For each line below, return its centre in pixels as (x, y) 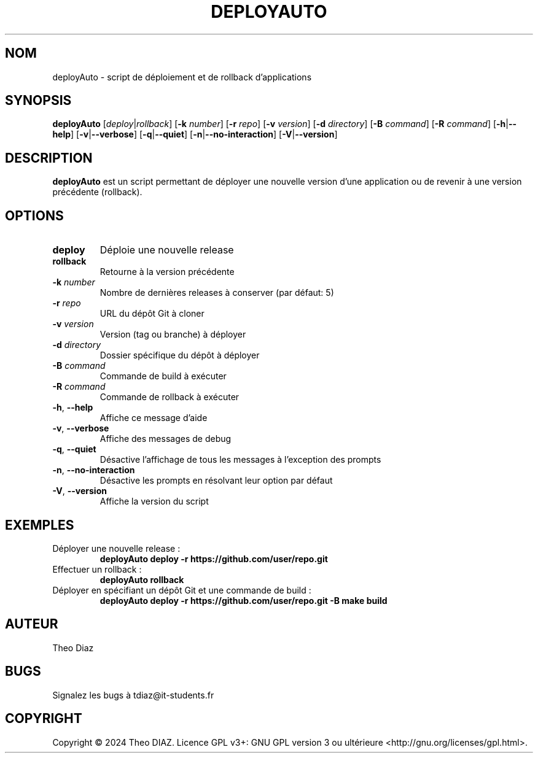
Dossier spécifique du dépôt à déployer (180, 355)
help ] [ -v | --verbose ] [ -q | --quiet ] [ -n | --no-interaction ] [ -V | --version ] (195, 134)
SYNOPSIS (38, 101)
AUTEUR (32, 624)
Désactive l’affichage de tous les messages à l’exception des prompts (240, 460)
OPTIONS (34, 215)
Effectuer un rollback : (97, 569)
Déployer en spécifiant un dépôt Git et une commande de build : (182, 590)
